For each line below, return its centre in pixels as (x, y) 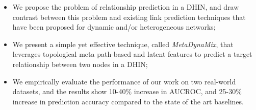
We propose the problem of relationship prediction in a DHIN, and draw (126, 7)
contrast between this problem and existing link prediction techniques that (129, 17)
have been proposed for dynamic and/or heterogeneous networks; (114, 27)
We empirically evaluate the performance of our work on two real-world (124, 81)
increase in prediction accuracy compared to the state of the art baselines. (128, 101)
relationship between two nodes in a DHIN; (80, 64)
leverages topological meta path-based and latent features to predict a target (132, 54)
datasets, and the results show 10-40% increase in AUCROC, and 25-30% (127, 91)
